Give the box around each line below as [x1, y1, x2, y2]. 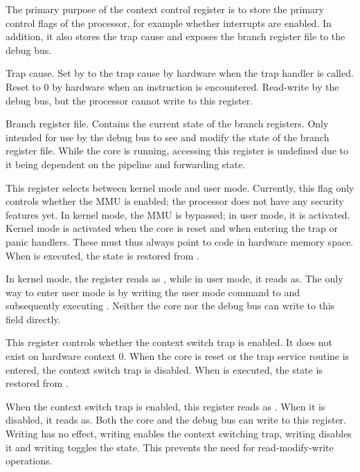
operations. [6, 453, 53, 468]
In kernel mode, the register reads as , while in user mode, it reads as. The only [6, 271, 343, 286]
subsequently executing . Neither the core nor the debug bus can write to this [6, 298, 335, 313]
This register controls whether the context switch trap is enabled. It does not [6, 335, 332, 350]
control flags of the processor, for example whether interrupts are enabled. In [6, 15, 332, 30]
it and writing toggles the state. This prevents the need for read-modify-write [6, 439, 334, 454]
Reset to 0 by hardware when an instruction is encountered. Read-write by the [6, 79, 339, 93]
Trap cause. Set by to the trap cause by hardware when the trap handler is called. [6, 66, 354, 80]
